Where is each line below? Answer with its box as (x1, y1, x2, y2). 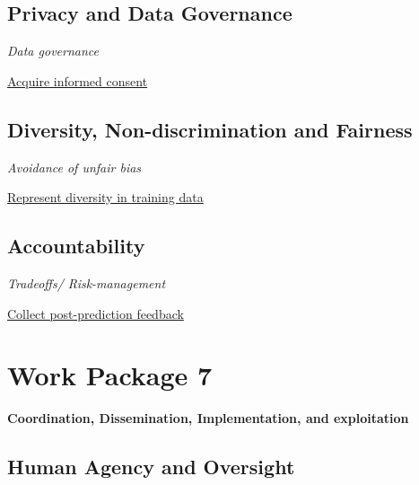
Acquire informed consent (7, 71, 148, 90)
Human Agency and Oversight (7, 453, 295, 481)
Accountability (7, 232, 145, 260)
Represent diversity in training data (7, 188, 204, 207)
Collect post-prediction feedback (7, 304, 184, 322)
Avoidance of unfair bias (7, 157, 142, 176)
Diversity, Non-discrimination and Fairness (7, 115, 413, 143)
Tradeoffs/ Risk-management (7, 273, 166, 292)
